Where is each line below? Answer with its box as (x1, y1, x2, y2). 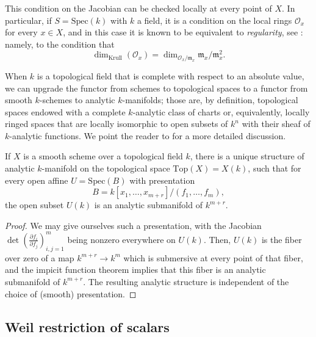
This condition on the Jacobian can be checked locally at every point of (5, 2, 272, 14)
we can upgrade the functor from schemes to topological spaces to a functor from (5, 81, 308, 94)
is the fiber (261, 233, 302, 245)
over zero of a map (5, 251, 74, 264)
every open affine (5, 173, 68, 186)
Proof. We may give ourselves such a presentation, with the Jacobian (5, 219, 262, 231)
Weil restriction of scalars (5, 317, 170, 336)
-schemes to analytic (39, 93, 115, 106)
